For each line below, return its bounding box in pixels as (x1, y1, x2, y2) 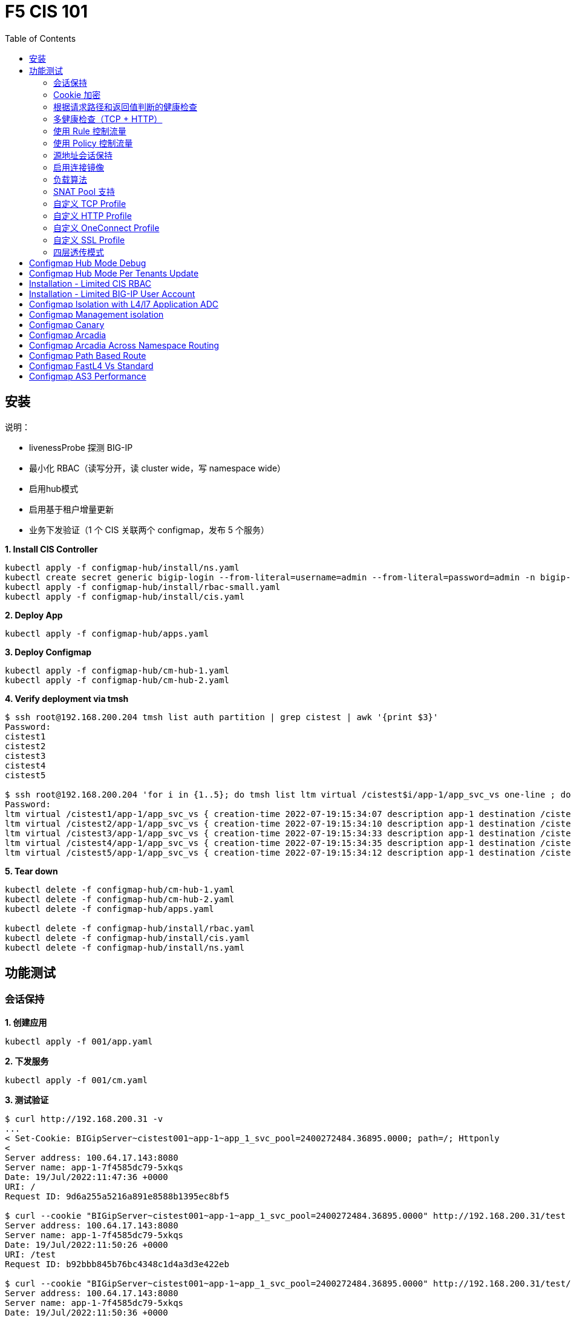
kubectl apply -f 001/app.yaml (5, 1036, 153, 1046)
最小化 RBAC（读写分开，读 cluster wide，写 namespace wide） (29, 462, 286, 473)
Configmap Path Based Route (29, 350, 146, 361)
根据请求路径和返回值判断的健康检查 (53, 101, 197, 112)
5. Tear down (5, 865, 58, 876)
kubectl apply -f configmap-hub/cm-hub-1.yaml (5, 665, 229, 675)
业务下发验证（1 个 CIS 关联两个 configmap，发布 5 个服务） (29, 524, 270, 535)
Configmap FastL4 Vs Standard (29, 360, 154, 371)
